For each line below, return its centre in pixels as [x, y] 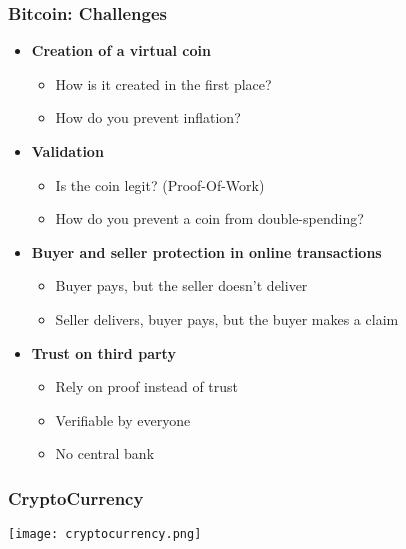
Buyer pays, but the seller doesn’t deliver [181, 285]
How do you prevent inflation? [148, 117]
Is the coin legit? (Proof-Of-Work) [160, 184]
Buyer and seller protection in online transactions [206, 251]
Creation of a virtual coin [121, 50]
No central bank [105, 453]
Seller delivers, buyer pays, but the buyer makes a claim [227, 318]
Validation [67, 151]
